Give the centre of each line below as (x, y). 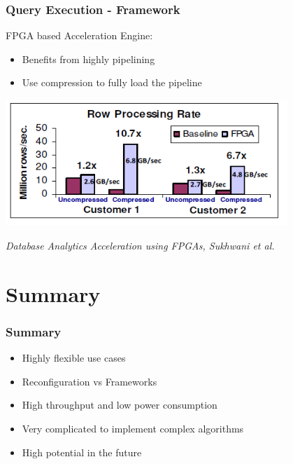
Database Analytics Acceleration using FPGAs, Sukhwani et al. (140, 245)
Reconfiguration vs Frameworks (90, 381)
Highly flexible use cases (74, 358)
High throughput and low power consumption (120, 405)
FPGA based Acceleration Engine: (79, 35)
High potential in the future (82, 452)
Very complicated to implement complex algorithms (133, 428)
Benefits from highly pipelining (88, 59)
